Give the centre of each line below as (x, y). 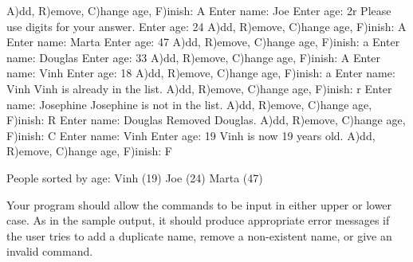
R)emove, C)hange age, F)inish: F (89, 151)
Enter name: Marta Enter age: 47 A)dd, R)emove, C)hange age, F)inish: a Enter (203, 42)
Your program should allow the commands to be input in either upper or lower (199, 204)
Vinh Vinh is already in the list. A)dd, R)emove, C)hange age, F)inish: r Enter (199, 88)
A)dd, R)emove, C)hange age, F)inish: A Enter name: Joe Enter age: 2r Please (199, 10)
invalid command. (50, 251)
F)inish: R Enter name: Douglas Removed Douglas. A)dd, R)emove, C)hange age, (206, 120)
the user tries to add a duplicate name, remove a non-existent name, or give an (199, 235)
